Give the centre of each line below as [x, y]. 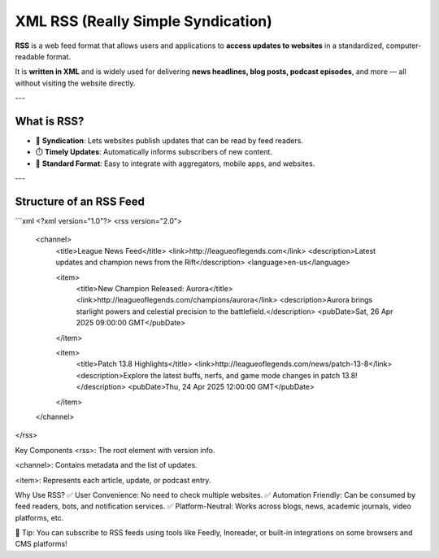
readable [30, 56]
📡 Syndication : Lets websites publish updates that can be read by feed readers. [170, 141]
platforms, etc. [39, 517]
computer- [404, 46]
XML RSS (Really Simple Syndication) [143, 21]
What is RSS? [50, 121]
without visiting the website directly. [75, 83]
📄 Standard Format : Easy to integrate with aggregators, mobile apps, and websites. [175, 163]
